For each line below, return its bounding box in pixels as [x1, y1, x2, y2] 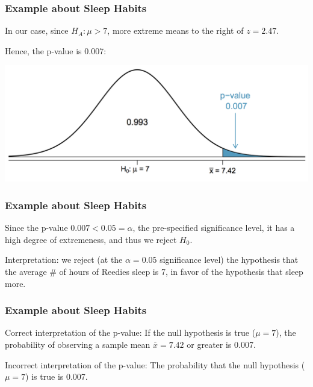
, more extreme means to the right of [107, 24, 244, 37]
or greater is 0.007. [187, 338, 256, 350]
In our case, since [5, 24, 69, 37]
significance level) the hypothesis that [160, 253, 299, 266]
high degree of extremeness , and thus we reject [5, 233, 177, 245]
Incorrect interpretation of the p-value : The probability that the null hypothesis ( [5, 358, 305, 371]
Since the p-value [5, 221, 68, 234]
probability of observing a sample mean [5, 338, 150, 350]
